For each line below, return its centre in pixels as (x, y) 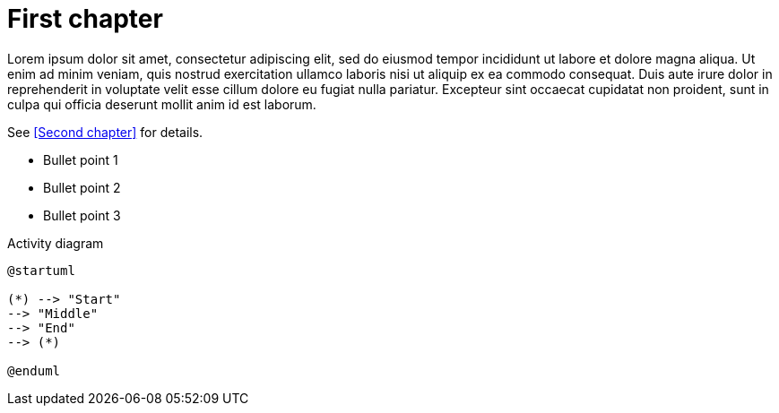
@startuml (41, 270)
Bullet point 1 (81, 159)
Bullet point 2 (82, 187)
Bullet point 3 (82, 215)
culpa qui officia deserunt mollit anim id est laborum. (162, 104)
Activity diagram (56, 243)
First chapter (85, 19)
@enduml (34, 370)
